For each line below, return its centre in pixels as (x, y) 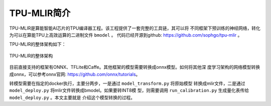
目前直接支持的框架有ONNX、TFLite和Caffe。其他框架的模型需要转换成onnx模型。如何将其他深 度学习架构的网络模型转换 (135, 67)
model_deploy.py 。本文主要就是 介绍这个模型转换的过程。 (72, 97)
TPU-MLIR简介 (40, 13)
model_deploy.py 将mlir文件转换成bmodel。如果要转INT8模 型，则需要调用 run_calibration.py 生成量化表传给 (129, 90)
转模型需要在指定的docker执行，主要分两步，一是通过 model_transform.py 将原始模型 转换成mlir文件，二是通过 (127, 83)
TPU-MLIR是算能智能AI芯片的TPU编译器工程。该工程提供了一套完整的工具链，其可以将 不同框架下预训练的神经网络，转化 (135, 28)
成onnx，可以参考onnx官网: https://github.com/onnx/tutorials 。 (75, 74)
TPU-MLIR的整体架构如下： (38, 44)
